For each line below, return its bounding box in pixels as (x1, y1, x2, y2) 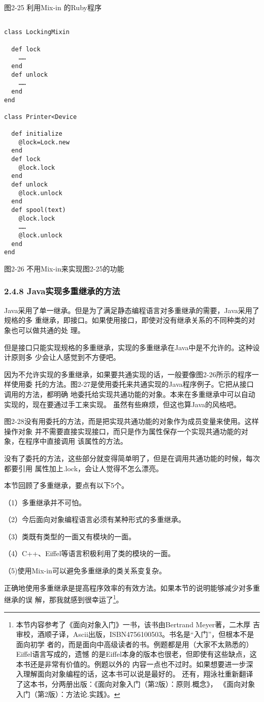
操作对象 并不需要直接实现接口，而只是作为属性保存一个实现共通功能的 (4, 425, 241, 436)
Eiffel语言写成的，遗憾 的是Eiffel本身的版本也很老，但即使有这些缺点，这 (16, 649, 257, 659)
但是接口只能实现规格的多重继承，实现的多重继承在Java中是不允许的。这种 (4, 342, 253, 352)
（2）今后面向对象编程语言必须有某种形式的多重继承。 (4, 514, 185, 525)
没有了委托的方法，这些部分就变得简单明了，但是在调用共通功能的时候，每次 (4, 452, 260, 463)
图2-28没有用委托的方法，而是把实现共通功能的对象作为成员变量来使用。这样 (4, 416, 259, 426)
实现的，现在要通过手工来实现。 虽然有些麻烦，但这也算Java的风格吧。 (4, 399, 241, 409)
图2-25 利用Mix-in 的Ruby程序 (4, 2, 102, 12)
